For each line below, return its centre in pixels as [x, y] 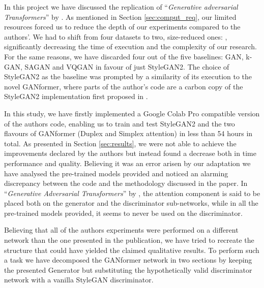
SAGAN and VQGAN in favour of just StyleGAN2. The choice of [127, 66]
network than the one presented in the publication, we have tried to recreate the [129, 240]
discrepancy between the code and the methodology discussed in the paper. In [126, 183]
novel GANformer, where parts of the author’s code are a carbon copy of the [124, 86]
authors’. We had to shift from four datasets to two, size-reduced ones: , [116, 36]
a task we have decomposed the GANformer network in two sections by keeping [128, 260]
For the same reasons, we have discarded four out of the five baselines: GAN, [124, 56]
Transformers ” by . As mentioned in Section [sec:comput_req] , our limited [120, 17]
